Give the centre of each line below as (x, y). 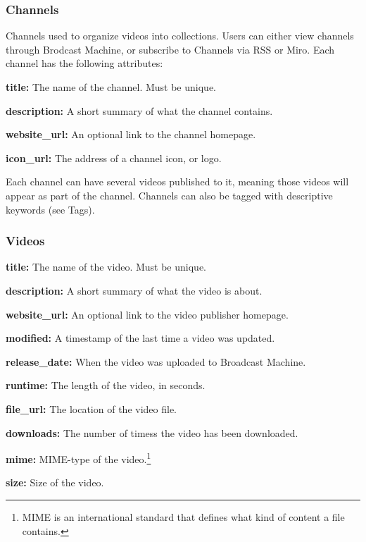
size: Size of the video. (55, 482)
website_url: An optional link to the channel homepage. (131, 134)
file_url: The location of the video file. (91, 408)
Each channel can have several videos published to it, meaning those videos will (177, 181)
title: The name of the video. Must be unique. (106, 267)
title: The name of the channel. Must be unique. (111, 87)
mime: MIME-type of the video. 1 (78, 458)
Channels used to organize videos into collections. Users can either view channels (180, 36)
